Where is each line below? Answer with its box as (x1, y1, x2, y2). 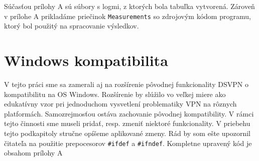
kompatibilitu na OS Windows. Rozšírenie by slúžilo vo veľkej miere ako (4, 88, 226, 99)
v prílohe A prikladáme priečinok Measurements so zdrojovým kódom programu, (4, 10, 251, 21)
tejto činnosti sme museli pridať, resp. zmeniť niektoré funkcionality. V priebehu (4, 118, 250, 128)
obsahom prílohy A (4, 147, 63, 158)
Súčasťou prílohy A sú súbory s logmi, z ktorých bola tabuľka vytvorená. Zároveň (4, 1, 255, 11)
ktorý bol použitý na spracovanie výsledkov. (4, 20, 139, 31)
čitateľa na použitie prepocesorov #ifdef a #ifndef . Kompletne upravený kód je (4, 137, 252, 148)
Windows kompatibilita (4, 50, 168, 70)
